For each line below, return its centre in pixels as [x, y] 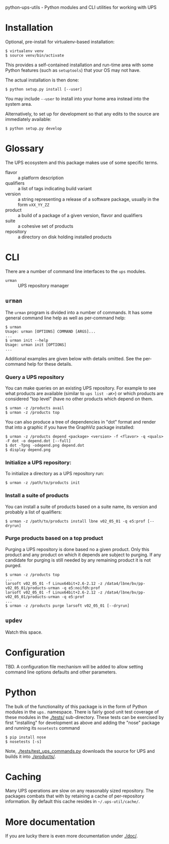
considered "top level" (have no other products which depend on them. [79, 399]
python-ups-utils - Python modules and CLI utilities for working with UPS [81, 7]
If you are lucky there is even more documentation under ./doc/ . [71, 836]
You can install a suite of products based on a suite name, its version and [81, 507]
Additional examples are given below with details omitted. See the [74, 358]
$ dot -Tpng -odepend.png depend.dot [45, 445]
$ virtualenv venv [24, 51]
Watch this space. [24, 632]
